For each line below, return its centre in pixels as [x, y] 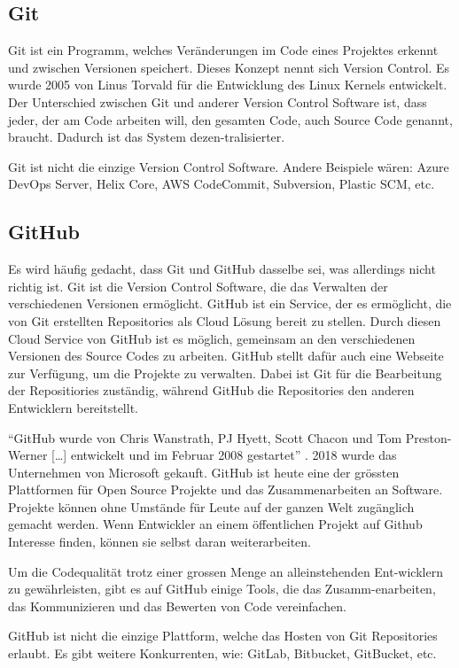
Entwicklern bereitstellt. [73, 407]
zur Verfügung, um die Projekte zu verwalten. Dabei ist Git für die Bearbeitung [225, 373]
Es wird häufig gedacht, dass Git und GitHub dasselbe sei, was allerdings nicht [222, 269]
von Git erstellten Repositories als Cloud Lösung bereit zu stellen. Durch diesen [225, 320]
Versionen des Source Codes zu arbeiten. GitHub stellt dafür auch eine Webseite [226, 356]
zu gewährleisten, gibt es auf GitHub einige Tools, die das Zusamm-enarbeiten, [222, 589]
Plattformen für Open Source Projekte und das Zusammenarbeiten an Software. [226, 489]
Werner [28, 455]
